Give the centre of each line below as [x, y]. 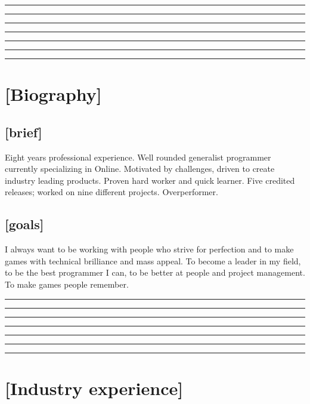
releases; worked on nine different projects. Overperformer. [111, 192]
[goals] [24, 224]
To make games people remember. [67, 284]
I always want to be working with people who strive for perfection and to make [149, 249]
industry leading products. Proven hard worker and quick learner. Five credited [150, 180]
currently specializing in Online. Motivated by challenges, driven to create [140, 169]
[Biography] [53, 94]
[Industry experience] [94, 388]
